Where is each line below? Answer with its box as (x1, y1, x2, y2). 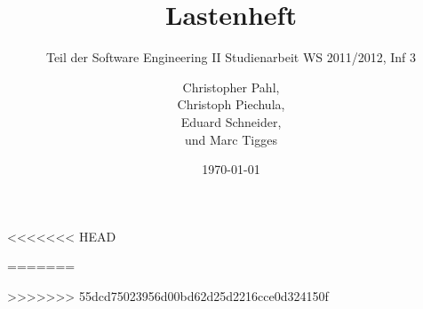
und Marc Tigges (185, 130, 277, 148)
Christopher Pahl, (182, 77, 280, 96)
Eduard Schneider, (180, 112, 282, 131)
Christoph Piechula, (177, 95, 285, 114)
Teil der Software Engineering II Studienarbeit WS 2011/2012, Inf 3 (45, 48, 417, 67)
